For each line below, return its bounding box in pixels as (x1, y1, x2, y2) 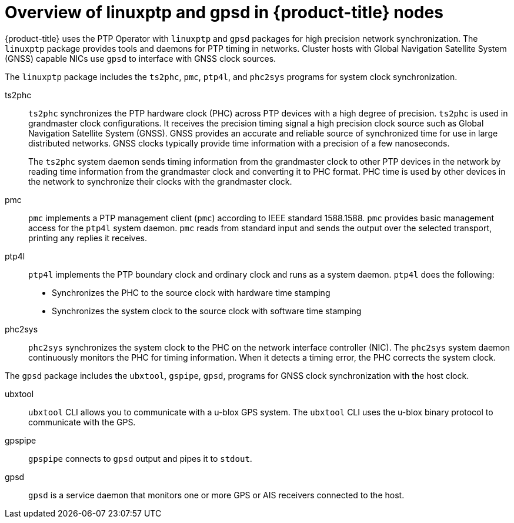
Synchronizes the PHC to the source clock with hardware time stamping (52, 287, 331, 298)
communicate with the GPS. (28, 417, 136, 427)
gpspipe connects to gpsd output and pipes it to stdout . (28, 453, 252, 464)
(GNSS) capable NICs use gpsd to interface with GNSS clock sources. (5, 53, 276, 64)
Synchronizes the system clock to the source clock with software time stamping (52, 305, 362, 316)
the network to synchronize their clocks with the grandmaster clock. (28, 176, 292, 186)
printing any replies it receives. (28, 232, 148, 243)
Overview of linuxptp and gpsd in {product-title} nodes (5, 2, 443, 22)
